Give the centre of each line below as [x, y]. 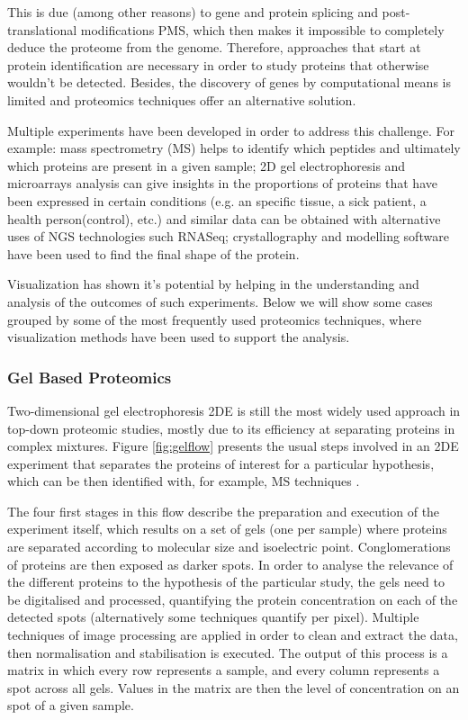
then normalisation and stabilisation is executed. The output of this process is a [228, 652]
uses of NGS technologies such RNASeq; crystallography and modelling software [228, 236]
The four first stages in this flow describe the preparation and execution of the [224, 511]
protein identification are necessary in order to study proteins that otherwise [218, 64]
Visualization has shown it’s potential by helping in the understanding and [213, 284]
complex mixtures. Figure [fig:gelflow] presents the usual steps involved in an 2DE [233, 446]
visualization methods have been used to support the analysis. [179, 337]
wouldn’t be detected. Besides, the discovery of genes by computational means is [229, 82]
